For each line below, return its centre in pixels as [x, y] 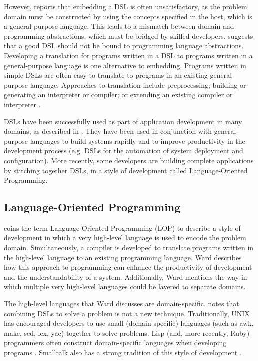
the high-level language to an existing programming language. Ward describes [123, 257]
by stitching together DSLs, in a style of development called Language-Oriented [126, 170]
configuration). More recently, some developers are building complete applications [129, 160]
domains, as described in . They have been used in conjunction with [108, 131]
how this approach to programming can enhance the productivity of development [128, 267]
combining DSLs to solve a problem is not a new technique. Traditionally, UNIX [127, 313]
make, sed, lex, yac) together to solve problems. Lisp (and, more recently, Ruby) [127, 333]
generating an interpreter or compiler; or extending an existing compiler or [118, 95]
